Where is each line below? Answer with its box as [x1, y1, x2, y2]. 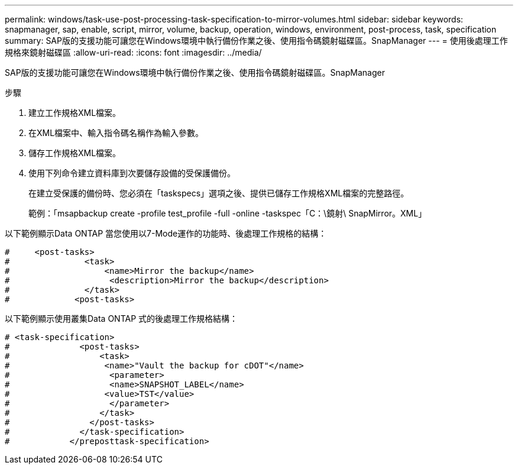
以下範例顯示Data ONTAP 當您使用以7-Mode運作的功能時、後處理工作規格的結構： [5, 228, 327, 238]
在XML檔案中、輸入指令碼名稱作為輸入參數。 [28, 128, 204, 138]
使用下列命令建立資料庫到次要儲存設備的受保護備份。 [28, 168, 235, 178]
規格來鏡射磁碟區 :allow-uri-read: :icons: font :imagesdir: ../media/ [5, 47, 262, 57]
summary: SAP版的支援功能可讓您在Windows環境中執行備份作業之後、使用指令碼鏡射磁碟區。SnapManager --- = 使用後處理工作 [5, 35, 508, 46]
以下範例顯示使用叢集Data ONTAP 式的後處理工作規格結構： [5, 313, 238, 324]
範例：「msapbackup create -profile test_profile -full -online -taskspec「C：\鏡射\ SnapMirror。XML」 [28, 208, 427, 218]
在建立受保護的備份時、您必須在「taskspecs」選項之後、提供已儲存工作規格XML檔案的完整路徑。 [28, 188, 409, 198]
